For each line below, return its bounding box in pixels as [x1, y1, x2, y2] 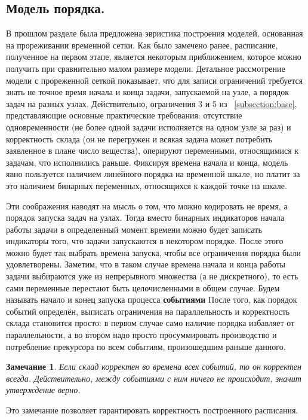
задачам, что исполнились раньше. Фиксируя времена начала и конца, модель [6, 156, 288, 168]
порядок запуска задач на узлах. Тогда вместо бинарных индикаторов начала [6, 211, 285, 224]
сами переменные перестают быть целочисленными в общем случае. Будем [6, 281, 280, 294]
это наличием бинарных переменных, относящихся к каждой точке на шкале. [6, 179, 287, 191]
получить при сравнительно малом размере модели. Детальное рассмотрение [6, 62, 285, 74]
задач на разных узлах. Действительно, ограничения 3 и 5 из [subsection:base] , [6, 97, 297, 109]
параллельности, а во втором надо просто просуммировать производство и [6, 328, 277, 341]
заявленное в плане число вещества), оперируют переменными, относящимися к [6, 144, 299, 157]
